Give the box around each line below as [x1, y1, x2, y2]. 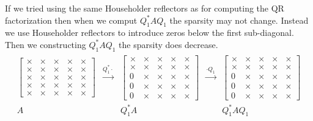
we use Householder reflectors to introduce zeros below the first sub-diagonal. [5, 26, 294, 39]
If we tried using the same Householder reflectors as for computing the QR [5, 2, 284, 14]
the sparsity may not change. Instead [169, 13, 309, 26]
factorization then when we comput [5, 13, 138, 26]
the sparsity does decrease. [119, 38, 218, 50]
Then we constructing [5, 38, 86, 50]
